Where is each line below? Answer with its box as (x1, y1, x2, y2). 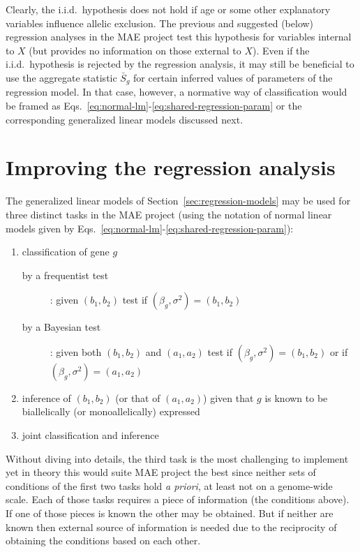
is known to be (264, 390, 328, 405)
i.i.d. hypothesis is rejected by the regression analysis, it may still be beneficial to (6, 57, 354, 71)
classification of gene (22, 244, 110, 259)
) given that (203, 390, 254, 405)
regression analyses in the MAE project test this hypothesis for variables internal (6, 29, 352, 44)
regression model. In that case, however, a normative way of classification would (6, 84, 347, 99)
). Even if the (253, 43, 310, 57)
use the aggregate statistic (6, 70, 117, 84)
